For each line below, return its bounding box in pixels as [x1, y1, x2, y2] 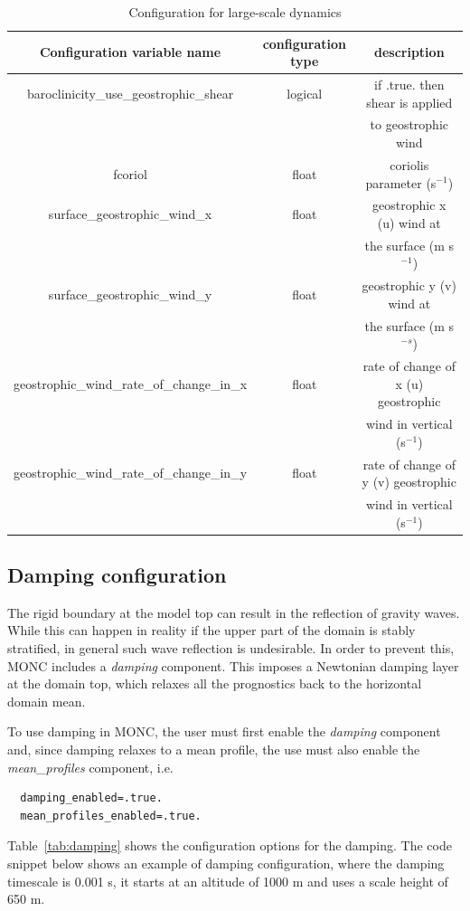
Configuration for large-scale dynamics [128, 3, 342, 21]
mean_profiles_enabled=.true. [20, 809, 202, 822]
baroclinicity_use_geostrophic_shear [26, 83, 234, 102]
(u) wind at [377, 213, 441, 232]
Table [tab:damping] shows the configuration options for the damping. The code [7, 836, 452, 855]
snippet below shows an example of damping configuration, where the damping [7, 854, 445, 873]
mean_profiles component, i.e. [7, 757, 174, 776]
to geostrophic [370, 115, 449, 134]
